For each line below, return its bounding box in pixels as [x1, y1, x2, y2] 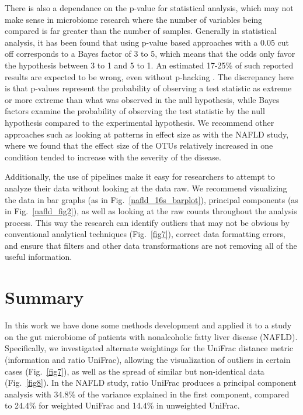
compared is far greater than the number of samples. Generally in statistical [5, 25, 277, 37]
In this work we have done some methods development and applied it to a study [5, 319, 292, 331]
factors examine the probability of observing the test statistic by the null [5, 105, 265, 117]
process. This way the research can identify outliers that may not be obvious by [5, 216, 290, 228]
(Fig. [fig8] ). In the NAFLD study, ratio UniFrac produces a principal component [5, 376, 297, 389]
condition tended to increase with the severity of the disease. [5, 150, 221, 163]
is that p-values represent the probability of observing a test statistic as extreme [5, 82, 292, 94]
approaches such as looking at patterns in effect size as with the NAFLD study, [5, 128, 289, 140]
